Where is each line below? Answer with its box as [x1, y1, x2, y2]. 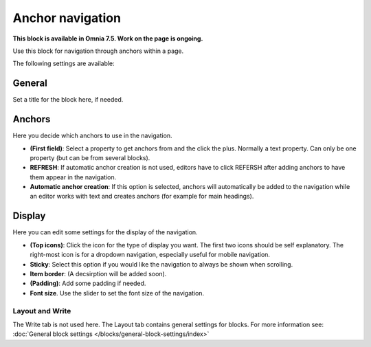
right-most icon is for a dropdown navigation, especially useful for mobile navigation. [30, 251, 271, 259]
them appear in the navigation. [30, 172, 117, 181]
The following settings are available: [12, 59, 115, 68]
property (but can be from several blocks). [30, 153, 150, 161]
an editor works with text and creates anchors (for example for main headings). [30, 192, 254, 201]
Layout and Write [12, 306, 71, 315]
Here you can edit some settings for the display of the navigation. [12, 228, 199, 236]
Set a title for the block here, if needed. [12, 96, 124, 104]
